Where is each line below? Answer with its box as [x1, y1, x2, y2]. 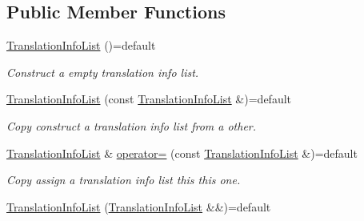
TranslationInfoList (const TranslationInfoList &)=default [6, 90, 292, 107]
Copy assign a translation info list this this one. [6, 171, 241, 188]
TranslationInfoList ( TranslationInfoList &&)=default [6, 198, 271, 215]
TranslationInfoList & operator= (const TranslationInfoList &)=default [6, 144, 358, 161]
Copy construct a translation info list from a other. [6, 117, 257, 134]
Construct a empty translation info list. [6, 63, 199, 80]
